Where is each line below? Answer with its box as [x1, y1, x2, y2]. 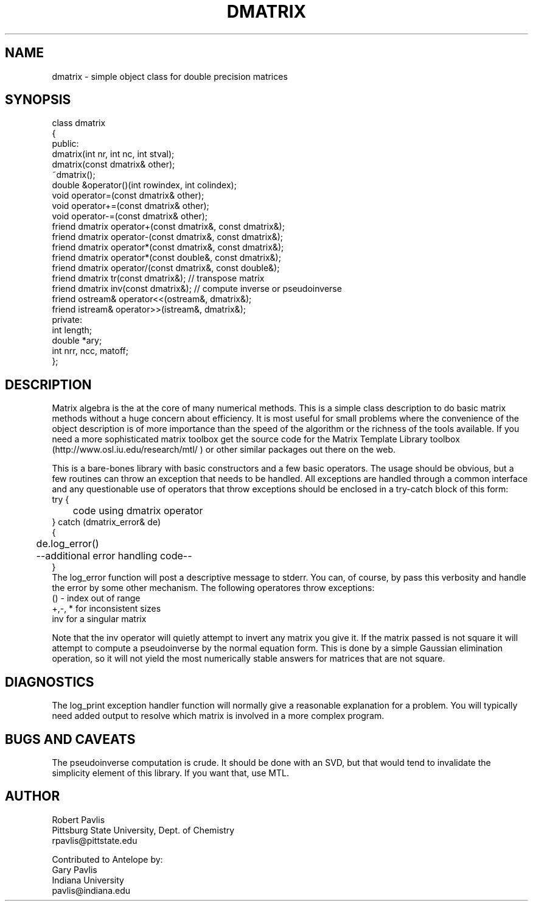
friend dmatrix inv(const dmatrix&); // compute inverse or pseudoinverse [52, 283, 342, 294]
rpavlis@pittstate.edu [52, 835, 138, 846]
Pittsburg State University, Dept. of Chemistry [52, 824, 235, 835]
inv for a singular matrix [52, 614, 147, 625]
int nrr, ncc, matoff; [52, 345, 128, 356]
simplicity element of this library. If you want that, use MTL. [52, 767, 289, 778]
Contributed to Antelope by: [52, 854, 163, 865]
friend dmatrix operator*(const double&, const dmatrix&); [52, 252, 281, 263]
